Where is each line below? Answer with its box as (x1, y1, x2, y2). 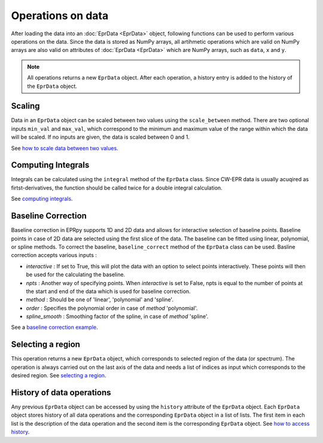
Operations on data (11, 9, 109, 22)
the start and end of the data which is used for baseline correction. (26, 288, 191, 295)
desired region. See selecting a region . (11, 372, 106, 379)
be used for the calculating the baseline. (26, 271, 126, 278)
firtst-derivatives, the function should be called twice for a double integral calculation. (11, 184, 223, 191)
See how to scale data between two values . (11, 144, 119, 152)
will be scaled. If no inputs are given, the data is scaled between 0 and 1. (11, 133, 190, 140)
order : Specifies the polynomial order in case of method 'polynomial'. (26, 304, 198, 311)
